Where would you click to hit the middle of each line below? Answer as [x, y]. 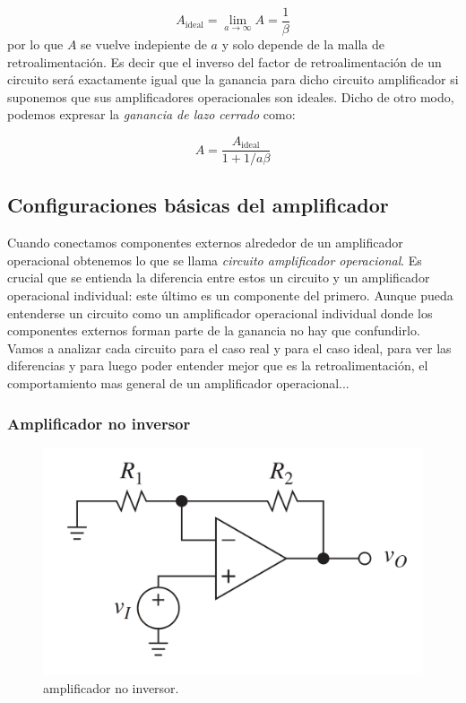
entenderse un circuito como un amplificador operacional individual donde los [220, 312]
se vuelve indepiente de [144, 44]
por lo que [35, 44]
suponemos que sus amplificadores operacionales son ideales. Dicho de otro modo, [231, 96]
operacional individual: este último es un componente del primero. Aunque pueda [230, 295]
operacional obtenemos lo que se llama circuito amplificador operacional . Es [215, 260]
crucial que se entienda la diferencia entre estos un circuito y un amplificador [219, 278]
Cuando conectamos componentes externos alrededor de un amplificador [205, 243]
